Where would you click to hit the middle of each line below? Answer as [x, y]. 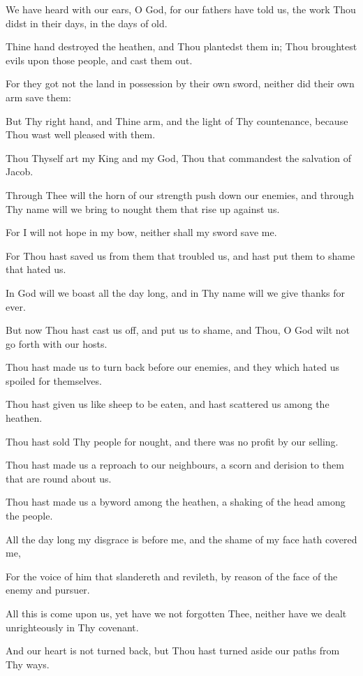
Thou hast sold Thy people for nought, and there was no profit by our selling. [172, 441]
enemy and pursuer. [48, 590]
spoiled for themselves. [54, 380]
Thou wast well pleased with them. [81, 134]
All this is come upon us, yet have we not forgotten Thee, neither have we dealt [176, 613]
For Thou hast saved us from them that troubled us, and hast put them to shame [180, 255]
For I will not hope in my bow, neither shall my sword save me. [141, 232]
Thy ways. [28, 664]
